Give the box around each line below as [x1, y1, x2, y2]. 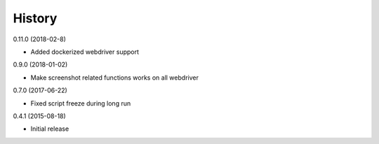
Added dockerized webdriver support [30, 48, 140, 56]
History [13, 10, 58, 26]
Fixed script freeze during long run [30, 99, 131, 108]
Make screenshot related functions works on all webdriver [30, 73, 199, 82]
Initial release [30, 124, 69, 133]
